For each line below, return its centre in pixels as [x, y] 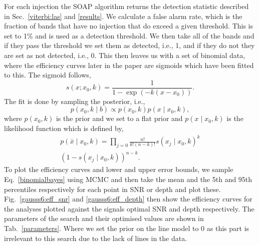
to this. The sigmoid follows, [48, 75]
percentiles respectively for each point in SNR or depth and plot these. [112, 189]
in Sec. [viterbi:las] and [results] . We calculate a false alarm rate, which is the [123, 16]
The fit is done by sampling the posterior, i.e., [75, 101]
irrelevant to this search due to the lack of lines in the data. [96, 238]
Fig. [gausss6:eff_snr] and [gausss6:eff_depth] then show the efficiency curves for [128, 199]
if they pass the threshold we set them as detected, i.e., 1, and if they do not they [129, 45]
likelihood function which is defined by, [64, 128]
